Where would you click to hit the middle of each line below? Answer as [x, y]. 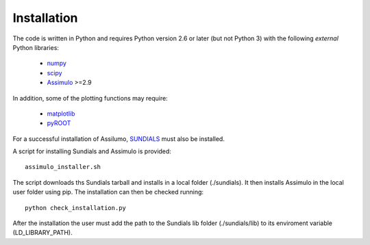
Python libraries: [36, 47]
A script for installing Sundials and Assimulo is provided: [92, 151]
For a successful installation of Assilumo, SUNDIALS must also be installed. [119, 139]
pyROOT [59, 123]
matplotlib [61, 114]
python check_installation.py [76, 208]
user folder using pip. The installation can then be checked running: [108, 192]
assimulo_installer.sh [63, 167]
